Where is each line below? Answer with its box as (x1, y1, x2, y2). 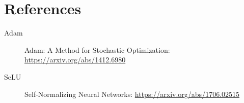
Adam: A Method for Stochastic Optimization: (24, 44, 170, 55)
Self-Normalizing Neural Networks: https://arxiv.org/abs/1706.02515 (24, 88, 240, 99)
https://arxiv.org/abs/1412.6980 (24, 54, 126, 65)
